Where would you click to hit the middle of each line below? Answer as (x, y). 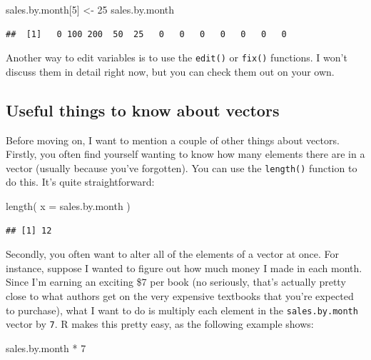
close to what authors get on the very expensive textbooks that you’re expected (180, 296)
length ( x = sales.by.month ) (68, 206)
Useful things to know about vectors (143, 110)
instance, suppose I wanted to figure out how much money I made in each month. (184, 267)
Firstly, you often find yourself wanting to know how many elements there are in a (185, 154)
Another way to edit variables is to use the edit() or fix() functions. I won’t (177, 57)
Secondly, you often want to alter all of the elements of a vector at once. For (173, 254)
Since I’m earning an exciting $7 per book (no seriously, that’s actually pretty (176, 282)
